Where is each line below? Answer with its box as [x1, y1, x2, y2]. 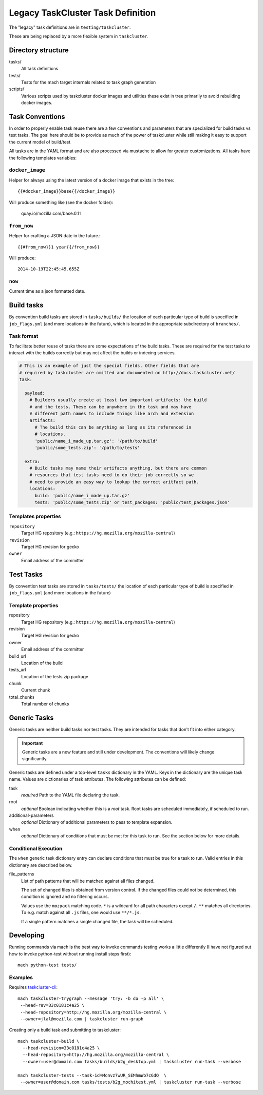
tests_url [9, 667, 26, 673]
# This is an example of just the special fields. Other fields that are [19, 363, 199, 368]
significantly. [22, 756, 48, 762]
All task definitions [21, 66, 58, 72]
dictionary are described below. [9, 862, 73, 868]
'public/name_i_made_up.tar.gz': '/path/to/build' [35, 438, 158, 444]
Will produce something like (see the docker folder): [9, 199, 113, 205]
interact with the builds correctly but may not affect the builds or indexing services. [9, 350, 176, 356]
